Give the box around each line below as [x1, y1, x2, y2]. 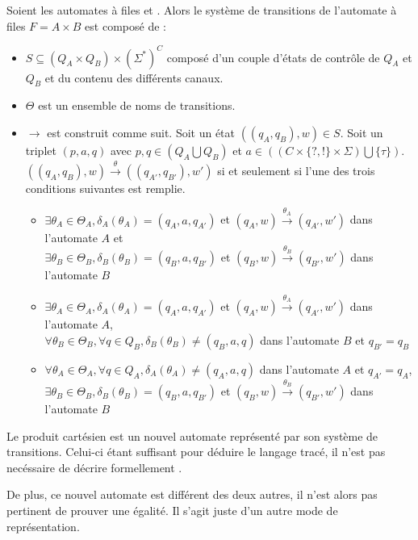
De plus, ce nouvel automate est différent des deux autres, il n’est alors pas [6, 486, 378, 503]
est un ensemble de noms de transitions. [38, 97, 236, 114]
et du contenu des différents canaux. [44, 69, 224, 86]
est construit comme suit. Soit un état [47, 124, 235, 141]
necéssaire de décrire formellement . [6, 458, 182, 475]
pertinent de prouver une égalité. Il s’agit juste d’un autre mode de [6, 502, 338, 519]
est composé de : [85, 17, 166, 34]
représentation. [6, 517, 80, 534]
